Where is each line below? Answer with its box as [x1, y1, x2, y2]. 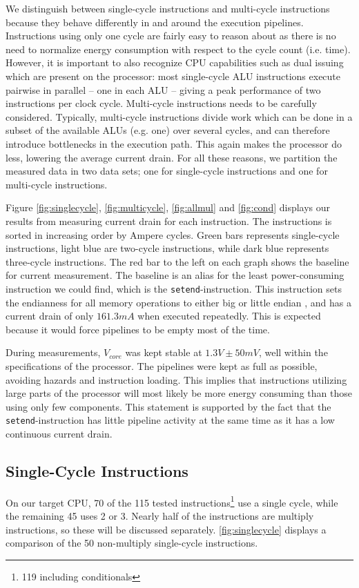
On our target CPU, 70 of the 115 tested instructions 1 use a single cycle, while [6, 493, 338, 509]
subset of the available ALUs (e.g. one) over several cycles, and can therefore [6, 123, 330, 137]
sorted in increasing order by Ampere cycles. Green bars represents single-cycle [6, 227, 340, 242]
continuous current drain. [6, 426, 113, 440]
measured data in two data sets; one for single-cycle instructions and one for [6, 164, 328, 178]
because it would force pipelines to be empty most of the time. [6, 322, 270, 336]
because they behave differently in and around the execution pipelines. [6, 14, 304, 29]
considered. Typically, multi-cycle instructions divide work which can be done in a [6, 109, 353, 124]
